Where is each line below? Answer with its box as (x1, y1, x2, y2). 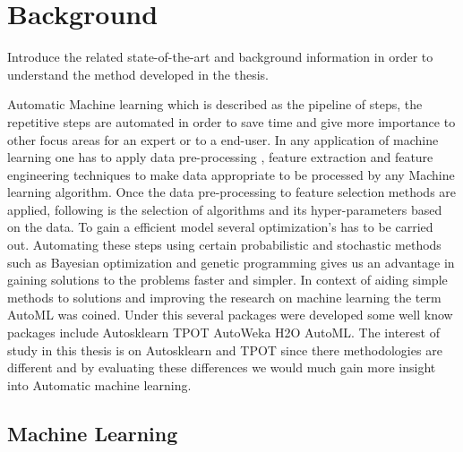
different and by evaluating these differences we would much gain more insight (7, 358, 436, 377)
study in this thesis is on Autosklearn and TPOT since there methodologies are (7, 340, 442, 359)
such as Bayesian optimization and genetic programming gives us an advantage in (7, 252, 455, 271)
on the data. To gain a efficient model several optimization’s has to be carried (7, 217, 433, 236)
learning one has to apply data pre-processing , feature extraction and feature (7, 148, 433, 166)
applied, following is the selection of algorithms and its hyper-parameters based (7, 200, 442, 218)
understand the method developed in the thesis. (7, 64, 269, 83)
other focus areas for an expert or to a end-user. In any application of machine (7, 130, 439, 149)
